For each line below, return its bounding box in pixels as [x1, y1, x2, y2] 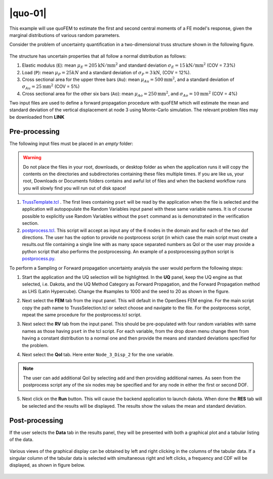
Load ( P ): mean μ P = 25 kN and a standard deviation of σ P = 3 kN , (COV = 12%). [22, 69, 191, 77]
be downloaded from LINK [9, 114, 65, 120]
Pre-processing [9, 127, 60, 136]
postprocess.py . [22, 256, 56, 262]
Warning [23, 155, 41, 161]
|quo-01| [9, 8, 47, 19]
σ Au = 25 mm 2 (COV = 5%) [22, 83, 80, 91]
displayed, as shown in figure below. [9, 462, 85, 468]
